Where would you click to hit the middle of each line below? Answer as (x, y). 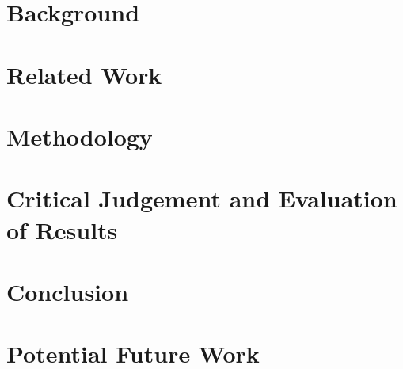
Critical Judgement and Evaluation (202, 198)
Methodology (80, 136)
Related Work (84, 74)
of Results (62, 229)
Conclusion (68, 291)
